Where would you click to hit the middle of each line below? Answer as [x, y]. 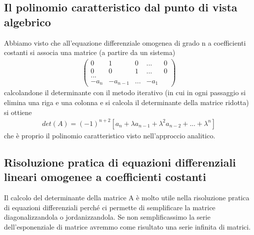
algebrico [28, 22]
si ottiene [18, 112]
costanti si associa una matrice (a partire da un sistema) [90, 52]
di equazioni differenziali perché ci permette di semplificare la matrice [110, 207]
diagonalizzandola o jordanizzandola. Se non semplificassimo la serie [107, 217]
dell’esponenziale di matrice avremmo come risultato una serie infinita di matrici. [127, 226]
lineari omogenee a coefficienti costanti [105, 177]
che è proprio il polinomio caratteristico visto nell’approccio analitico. [110, 135]
